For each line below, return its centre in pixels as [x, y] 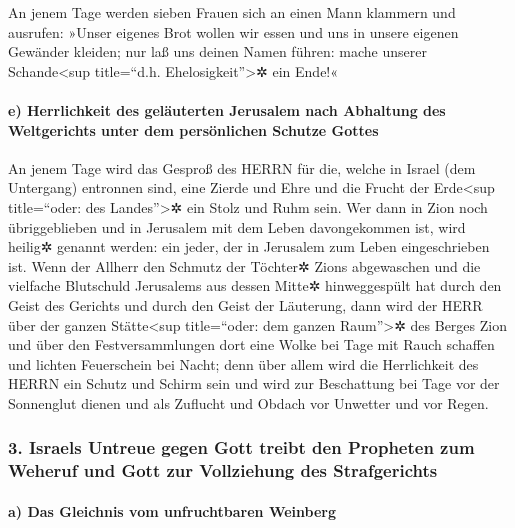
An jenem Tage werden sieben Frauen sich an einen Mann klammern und [232, 12]
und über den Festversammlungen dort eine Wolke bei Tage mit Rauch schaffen [251, 344]
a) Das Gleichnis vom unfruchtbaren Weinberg [172, 510]
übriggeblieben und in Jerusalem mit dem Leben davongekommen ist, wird [237, 226]
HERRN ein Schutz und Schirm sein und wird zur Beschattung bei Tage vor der [254, 383]
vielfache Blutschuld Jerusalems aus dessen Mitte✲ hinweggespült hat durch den [255, 285]
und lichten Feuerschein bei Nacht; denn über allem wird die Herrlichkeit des [243, 363]
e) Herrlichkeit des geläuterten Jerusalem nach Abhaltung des [227, 109]
